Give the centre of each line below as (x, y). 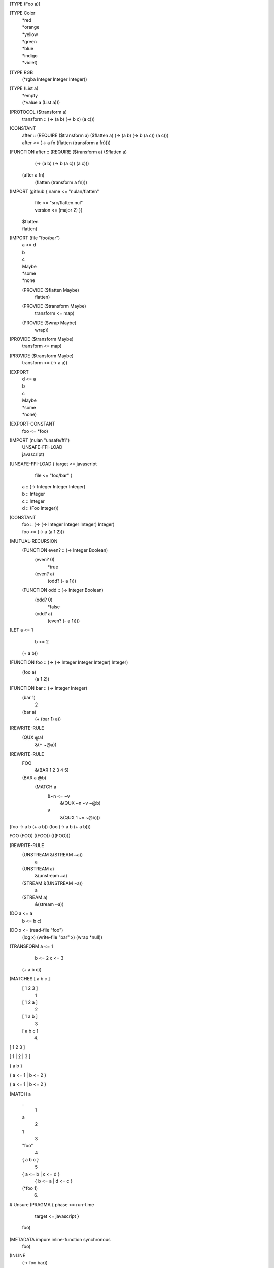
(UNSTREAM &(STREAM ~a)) (53, 855)
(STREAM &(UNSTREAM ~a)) (53, 883)
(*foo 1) (30, 1188)
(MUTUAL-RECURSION (33, 541)
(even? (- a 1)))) (64, 621)
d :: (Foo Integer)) (40, 508)
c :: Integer (33, 501)
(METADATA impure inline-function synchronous (60, 1239)
